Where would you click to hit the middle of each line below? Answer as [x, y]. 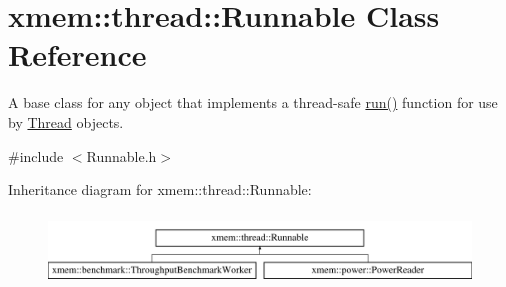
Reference [77, 54]
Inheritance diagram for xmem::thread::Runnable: [160, 189]
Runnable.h [121, 155]
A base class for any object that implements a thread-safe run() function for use [253, 102]
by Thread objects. [66, 121]
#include [36, 155]
